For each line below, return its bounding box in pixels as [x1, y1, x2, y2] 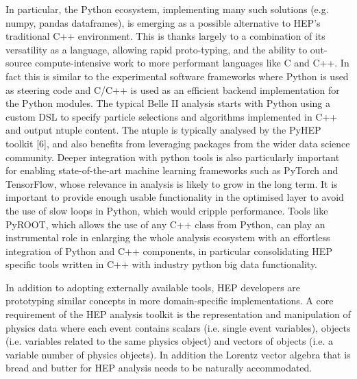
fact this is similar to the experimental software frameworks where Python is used [5, 69, 349, 83]
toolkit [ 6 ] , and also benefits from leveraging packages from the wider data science [5, 136, 350, 150]
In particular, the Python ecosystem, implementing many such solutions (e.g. [5, 2, 329, 16]
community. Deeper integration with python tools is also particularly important [5, 149, 340, 164]
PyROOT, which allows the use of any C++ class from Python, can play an [5, 217, 325, 231]
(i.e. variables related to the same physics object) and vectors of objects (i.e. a [5, 334, 334, 348]
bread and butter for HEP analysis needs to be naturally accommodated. [5, 360, 312, 375]
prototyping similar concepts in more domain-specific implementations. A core [5, 293, 334, 308]
